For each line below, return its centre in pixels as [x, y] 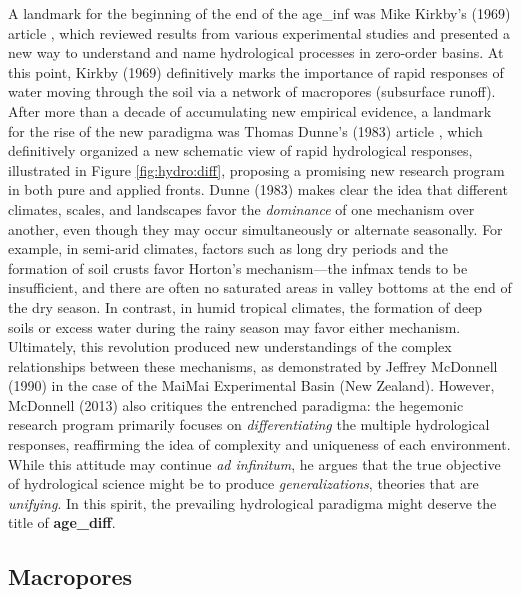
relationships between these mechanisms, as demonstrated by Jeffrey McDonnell [253, 365]
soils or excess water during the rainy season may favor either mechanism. [234, 326]
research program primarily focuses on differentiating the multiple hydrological [249, 424]
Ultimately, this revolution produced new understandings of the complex [230, 346]
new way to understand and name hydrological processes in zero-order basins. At [256, 52]
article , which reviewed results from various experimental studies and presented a [259, 32]
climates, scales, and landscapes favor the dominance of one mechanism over [241, 208]
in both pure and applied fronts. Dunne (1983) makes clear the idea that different [258, 189]
